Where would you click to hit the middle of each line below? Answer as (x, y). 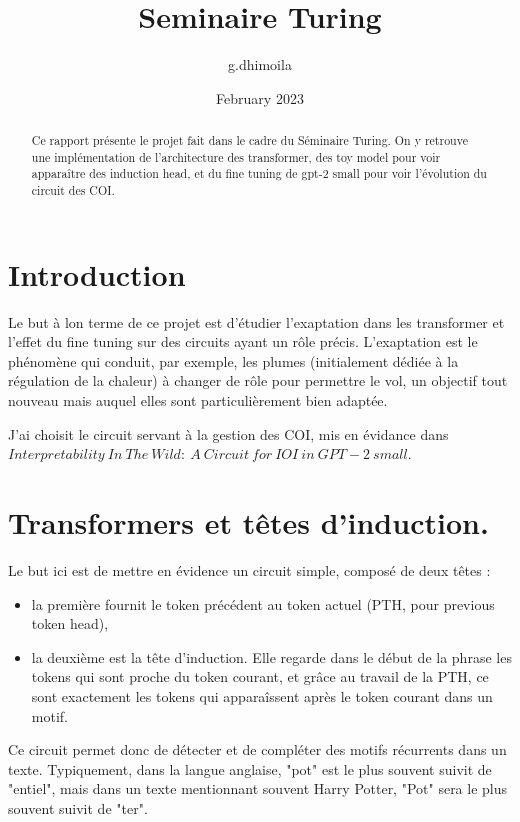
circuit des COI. (73, 190)
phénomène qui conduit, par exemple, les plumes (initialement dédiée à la (233, 360)
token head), (70, 623)
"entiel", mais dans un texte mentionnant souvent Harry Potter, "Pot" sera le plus (258, 788)
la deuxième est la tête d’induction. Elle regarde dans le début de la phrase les (271, 656)
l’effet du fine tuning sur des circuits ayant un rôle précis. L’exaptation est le (243, 341)
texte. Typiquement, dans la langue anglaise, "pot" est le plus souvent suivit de (250, 768)
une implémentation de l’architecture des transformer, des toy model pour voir (236, 156)
